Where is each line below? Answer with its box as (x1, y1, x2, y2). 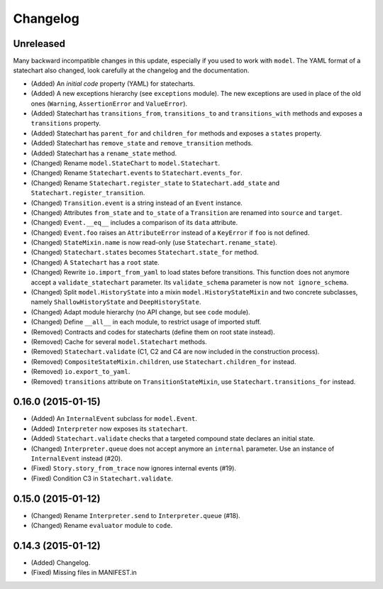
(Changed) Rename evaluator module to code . (30, 522, 173, 530)
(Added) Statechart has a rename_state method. (30, 149, 177, 158)
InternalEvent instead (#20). (30, 454, 123, 463)
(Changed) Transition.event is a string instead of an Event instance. (30, 199, 243, 207)
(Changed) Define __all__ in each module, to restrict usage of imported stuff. (30, 318, 262, 326)
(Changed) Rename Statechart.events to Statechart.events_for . (30, 169, 243, 177)
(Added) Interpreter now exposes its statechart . (30, 424, 188, 433)
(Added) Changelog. (30, 558, 91, 567)
